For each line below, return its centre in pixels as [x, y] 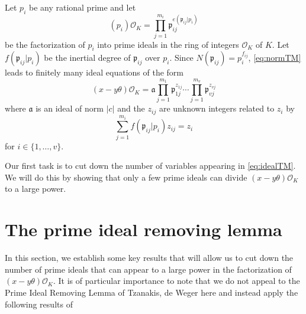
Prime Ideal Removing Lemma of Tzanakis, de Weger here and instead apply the [152, 292]
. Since [181, 58]
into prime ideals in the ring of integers [168, 44]
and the [131, 108]
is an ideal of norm [70, 108]
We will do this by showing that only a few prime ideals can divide [126, 177]
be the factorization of [45, 44]
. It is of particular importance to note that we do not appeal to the [176, 281]
